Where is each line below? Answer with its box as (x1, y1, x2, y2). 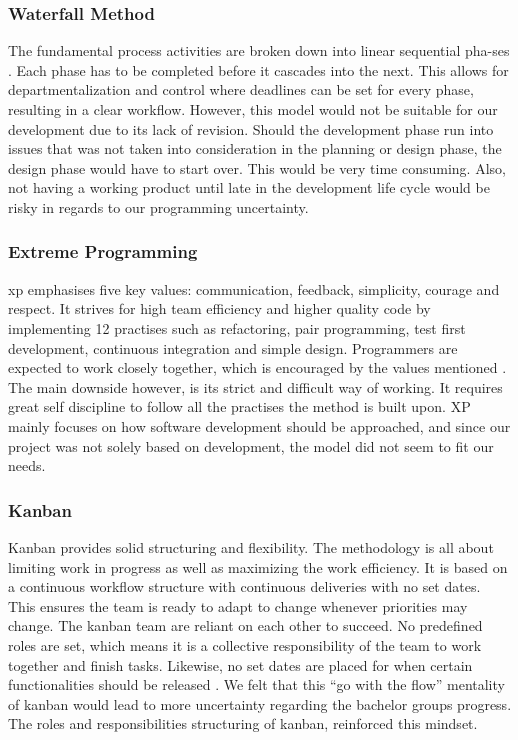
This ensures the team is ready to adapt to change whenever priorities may (8, 595, 468, 616)
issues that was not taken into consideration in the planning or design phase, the (8, 138, 502, 159)
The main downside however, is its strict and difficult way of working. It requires (8, 376, 503, 397)
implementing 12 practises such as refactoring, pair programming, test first (8, 317, 466, 338)
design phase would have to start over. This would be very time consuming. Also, (8, 157, 506, 178)
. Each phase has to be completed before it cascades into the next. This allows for (8, 59, 509, 80)
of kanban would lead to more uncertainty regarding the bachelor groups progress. (8, 693, 512, 714)
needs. (8, 455, 46, 476)
